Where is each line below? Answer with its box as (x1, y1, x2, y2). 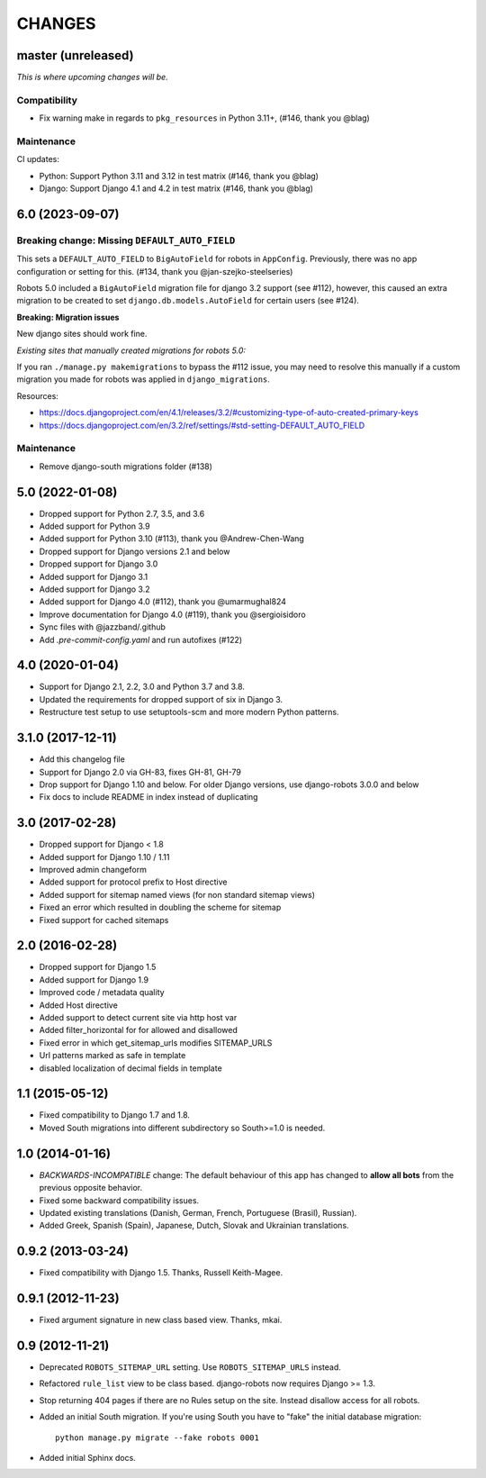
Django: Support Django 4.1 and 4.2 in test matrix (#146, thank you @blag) (39, 183, 314, 194)
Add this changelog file (39, 754, 125, 765)
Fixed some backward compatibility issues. (39, 1194, 200, 1206)
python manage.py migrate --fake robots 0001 (55, 1432, 260, 1443)
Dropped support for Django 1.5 (39, 962, 157, 973)
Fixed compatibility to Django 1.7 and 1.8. (39, 1110, 191, 1120)
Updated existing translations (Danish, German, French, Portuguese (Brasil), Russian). (39, 1207, 357, 1218)
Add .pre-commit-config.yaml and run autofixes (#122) (39, 634, 243, 645)
